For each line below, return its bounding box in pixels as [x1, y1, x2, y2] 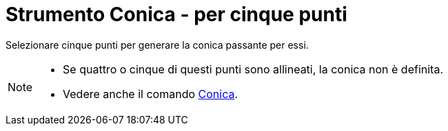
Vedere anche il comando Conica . [63, 86, 238, 101]
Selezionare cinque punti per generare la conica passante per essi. [6, 38, 309, 51]
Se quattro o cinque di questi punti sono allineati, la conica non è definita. [63, 62, 444, 76]
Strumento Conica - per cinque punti [6, 3, 347, 26]
